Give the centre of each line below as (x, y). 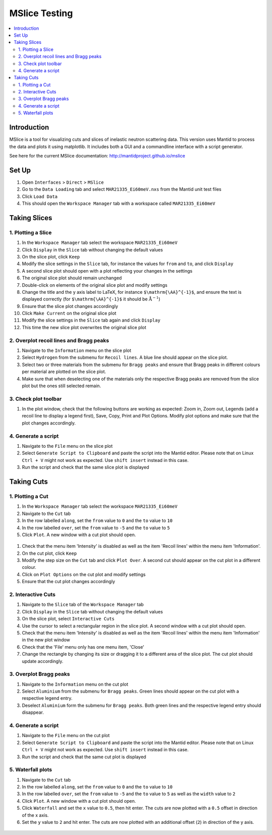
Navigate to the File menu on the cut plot (66, 736)
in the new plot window (46, 640)
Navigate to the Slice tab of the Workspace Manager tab (83, 605)
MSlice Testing (41, 13)
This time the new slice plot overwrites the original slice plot (84, 327)
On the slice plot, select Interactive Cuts (68, 619)
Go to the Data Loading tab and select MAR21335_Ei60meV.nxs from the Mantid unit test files (122, 189)
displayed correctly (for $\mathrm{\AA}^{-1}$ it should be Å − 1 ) (91, 299)
